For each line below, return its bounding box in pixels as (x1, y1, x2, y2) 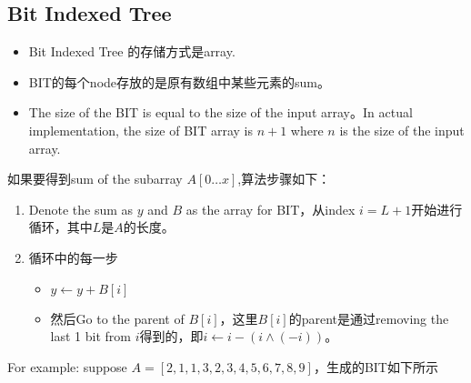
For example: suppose (7, 357, 127, 376)
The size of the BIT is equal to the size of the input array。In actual (28, 103, 413, 122)
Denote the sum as (28, 199, 134, 218)
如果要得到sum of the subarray (7, 169, 183, 188)
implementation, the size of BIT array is (28, 120, 253, 139)
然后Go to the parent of (50, 308, 185, 328)
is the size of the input (339, 120, 465, 139)
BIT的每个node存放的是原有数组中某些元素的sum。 (28, 72, 331, 91)
